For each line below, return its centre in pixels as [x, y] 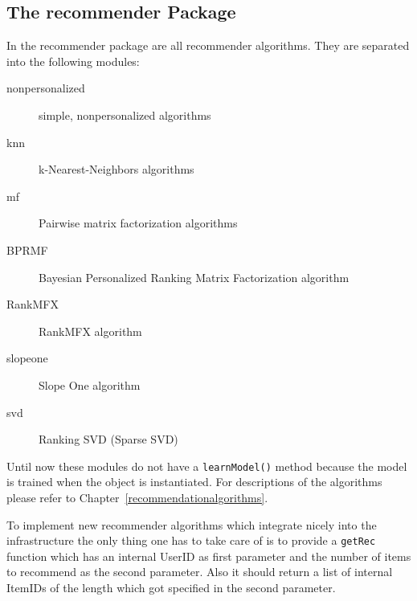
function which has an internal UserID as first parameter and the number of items [209, 556]
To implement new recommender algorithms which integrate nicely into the [192, 524]
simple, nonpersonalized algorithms [125, 114]
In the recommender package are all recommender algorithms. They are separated [208, 45]
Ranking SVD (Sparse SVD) [108, 439]
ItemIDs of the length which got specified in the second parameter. [171, 587]
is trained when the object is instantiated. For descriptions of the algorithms [194, 482]
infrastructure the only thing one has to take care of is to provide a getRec [191, 540]
